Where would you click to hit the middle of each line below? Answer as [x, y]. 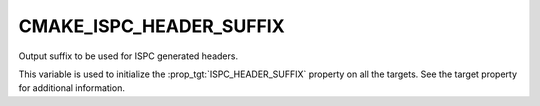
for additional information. [71, 88]
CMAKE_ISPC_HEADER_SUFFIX [151, 26]
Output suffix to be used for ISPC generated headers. [128, 56]
